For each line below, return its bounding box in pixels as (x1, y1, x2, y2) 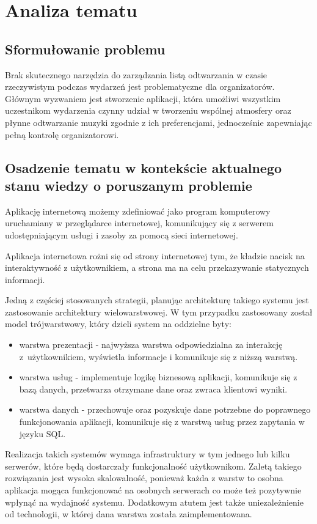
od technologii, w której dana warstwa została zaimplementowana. (5, 507, 252, 520)
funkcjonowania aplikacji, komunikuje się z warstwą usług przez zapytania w (19, 415, 305, 428)
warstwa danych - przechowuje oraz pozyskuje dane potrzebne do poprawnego (19, 403, 311, 416)
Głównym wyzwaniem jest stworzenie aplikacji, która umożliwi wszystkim (5, 92, 281, 105)
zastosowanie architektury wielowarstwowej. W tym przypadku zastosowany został (5, 305, 313, 318)
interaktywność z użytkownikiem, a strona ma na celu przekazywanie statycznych (5, 261, 309, 274)
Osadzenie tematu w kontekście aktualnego (5, 158, 282, 177)
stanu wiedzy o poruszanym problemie (5, 175, 252, 194)
